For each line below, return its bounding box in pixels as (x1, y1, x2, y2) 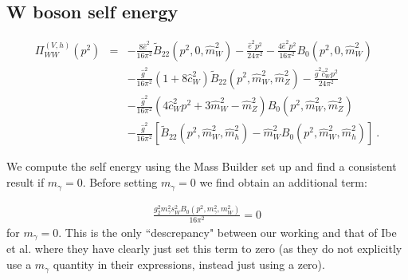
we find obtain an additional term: (199, 174, 367, 191)
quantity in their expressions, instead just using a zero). (53, 256, 325, 273)
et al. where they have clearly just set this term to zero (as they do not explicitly (6, 240, 402, 257)
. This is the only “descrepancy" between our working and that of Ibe (58, 224, 397, 241)
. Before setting (82, 174, 158, 191)
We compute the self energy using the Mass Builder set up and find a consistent (6, 158, 397, 175)
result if (6, 174, 45, 191)
